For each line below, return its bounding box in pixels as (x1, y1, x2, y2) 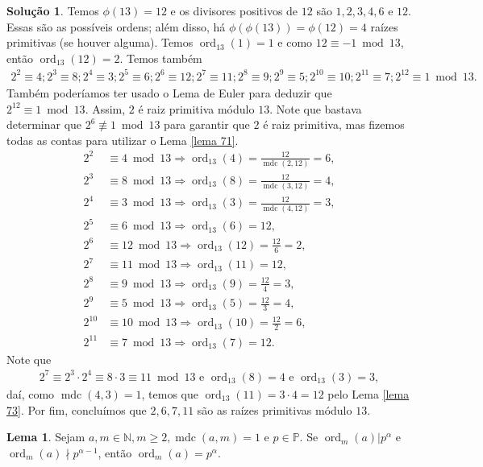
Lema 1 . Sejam (6, 428, 85, 445)
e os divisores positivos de (170, 2, 298, 19)
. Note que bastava (269, 100, 362, 117)
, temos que (141, 385, 199, 402)
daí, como (6, 385, 55, 402)
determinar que (6, 116, 82, 133)
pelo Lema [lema (327, 385, 410, 402)
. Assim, (85, 100, 126, 117)
